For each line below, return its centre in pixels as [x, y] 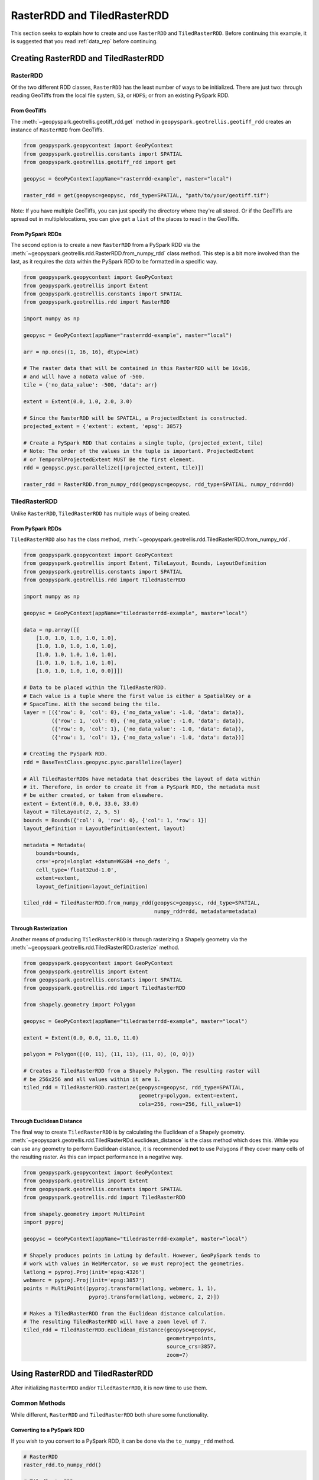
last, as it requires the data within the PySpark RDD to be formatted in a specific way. [114, 262]
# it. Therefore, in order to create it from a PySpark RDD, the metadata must [142, 787]
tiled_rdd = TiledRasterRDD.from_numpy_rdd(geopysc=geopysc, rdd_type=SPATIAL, [142, 903]
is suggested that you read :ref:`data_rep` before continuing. [84, 41]
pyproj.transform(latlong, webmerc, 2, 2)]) [154, 1297]
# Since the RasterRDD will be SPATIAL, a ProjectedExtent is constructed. [136, 418]
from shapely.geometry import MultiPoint [84, 1214]
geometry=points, [191, 1338]
